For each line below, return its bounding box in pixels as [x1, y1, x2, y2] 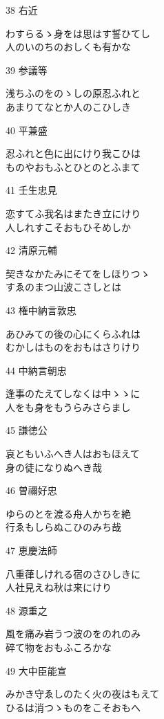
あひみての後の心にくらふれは [6, 326, 141, 340]
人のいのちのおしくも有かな [6, 39, 131, 54]
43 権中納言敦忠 [6, 302, 76, 317]
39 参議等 [6, 62, 48, 77]
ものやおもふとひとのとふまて [6, 159, 141, 174]
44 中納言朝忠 [6, 363, 67, 377]
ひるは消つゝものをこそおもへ [6, 700, 141, 714]
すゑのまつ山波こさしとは [6, 280, 121, 294]
